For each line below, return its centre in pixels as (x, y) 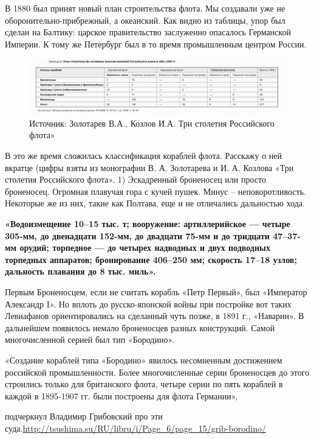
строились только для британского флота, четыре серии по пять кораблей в (144, 384)
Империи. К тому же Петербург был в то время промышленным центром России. (156, 44)
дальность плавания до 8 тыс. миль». (80, 271)
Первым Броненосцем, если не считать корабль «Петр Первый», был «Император (156, 292)
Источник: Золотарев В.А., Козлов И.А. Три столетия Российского (152, 123)
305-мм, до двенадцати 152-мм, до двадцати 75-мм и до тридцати (137, 235)
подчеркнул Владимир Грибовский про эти (84, 416)
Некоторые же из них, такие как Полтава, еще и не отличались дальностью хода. (155, 203)
